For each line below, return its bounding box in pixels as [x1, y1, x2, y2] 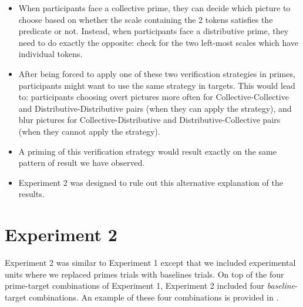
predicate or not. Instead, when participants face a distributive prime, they [18, 25, 289, 37]
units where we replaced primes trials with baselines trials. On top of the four [5, 268, 284, 280]
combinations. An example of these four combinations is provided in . [29, 291, 279, 303]
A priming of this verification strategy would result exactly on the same [18, 145, 277, 157]
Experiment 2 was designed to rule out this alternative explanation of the [18, 176, 283, 188]
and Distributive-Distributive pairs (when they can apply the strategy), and [18, 102, 292, 114]
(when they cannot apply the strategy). [18, 125, 160, 137]
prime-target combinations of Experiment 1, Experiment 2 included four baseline [5, 279, 295, 292]
